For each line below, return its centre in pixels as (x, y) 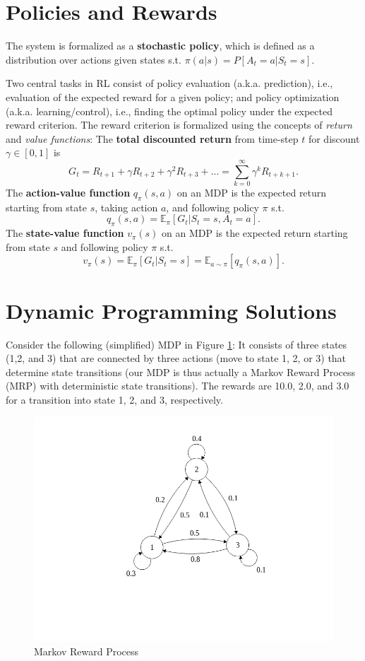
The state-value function (65, 233)
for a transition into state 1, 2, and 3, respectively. (114, 399)
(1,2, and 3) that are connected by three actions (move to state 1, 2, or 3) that (176, 358)
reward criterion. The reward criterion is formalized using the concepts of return (179, 125)
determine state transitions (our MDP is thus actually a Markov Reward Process (181, 372)
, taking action (126, 207)
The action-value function (68, 192)
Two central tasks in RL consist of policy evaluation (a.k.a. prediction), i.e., (169, 83)
